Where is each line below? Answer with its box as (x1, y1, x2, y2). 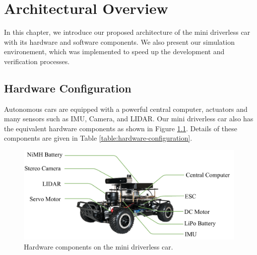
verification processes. (4, 56, 70, 66)
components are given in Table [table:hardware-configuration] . (4, 133, 193, 143)
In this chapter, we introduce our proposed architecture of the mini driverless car (4, 27, 251, 37)
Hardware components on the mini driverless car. (24, 241, 173, 252)
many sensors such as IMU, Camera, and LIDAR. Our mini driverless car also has (4, 113, 254, 124)
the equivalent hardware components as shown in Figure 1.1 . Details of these (4, 123, 237, 133)
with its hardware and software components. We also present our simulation (4, 36, 235, 47)
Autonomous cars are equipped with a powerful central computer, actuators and (4, 103, 248, 114)
